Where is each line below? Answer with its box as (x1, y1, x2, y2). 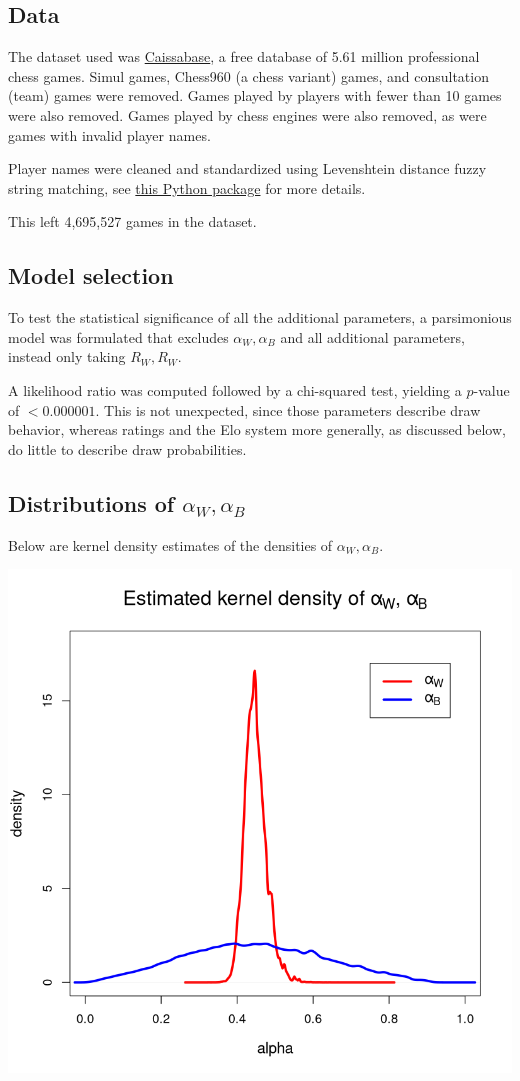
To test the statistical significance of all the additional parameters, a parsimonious (8, 307, 512, 328)
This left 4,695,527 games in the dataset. (8, 211, 257, 232)
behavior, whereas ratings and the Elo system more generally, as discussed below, (8, 419, 506, 440)
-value (473, 379, 510, 400)
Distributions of (8, 487, 175, 518)
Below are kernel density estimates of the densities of (8, 534, 333, 555)
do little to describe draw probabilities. (8, 438, 247, 459)
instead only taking (8, 346, 126, 367)
